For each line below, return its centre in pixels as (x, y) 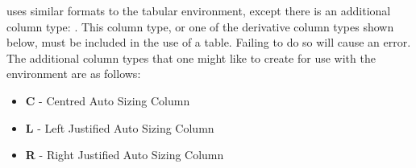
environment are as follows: (74, 74)
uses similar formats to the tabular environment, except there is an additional (199, 10)
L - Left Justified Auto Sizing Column (120, 127)
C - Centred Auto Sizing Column (108, 100)
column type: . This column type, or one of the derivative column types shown (200, 26)
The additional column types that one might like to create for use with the (191, 57)
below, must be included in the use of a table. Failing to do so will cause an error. (209, 42)
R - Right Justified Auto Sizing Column (125, 155)
